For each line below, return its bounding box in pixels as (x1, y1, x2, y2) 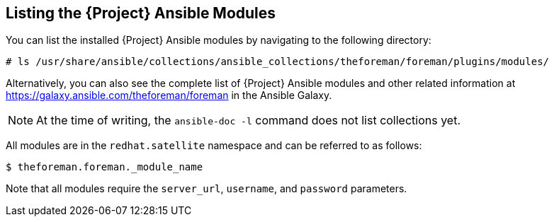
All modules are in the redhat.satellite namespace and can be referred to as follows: (6, 139, 422, 152)
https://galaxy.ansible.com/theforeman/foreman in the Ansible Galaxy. (6, 89, 332, 102)
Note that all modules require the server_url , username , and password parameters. (6, 182, 407, 195)
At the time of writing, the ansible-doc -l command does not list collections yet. (36, 113, 461, 128)
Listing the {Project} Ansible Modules (6, 4, 276, 22)
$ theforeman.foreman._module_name (6, 161, 203, 173)
